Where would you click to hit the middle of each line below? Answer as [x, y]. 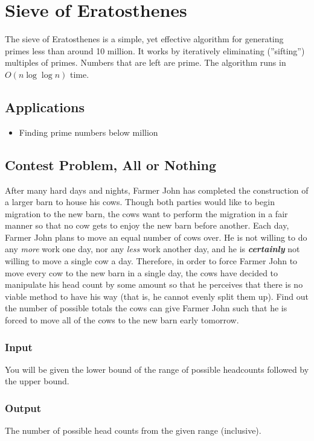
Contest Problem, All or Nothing [111, 164]
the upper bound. [37, 381]
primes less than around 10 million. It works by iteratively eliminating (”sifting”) [155, 50]
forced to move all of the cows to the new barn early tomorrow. [122, 320]
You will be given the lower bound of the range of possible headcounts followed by [157, 369]
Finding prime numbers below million [88, 132]
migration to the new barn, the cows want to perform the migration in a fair [146, 213]
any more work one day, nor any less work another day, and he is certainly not [152, 249]
